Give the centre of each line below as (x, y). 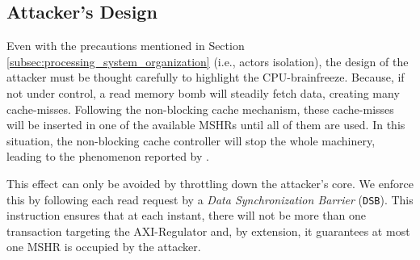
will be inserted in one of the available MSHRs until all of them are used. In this (206, 125)
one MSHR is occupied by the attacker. (104, 247)
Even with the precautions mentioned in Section (126, 46)
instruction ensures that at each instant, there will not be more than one (186, 215)
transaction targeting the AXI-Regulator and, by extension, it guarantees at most (208, 231)
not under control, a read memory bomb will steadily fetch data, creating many (203, 92)
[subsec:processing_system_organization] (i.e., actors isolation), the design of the (208, 61)
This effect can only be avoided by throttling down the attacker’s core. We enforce (210, 183)
